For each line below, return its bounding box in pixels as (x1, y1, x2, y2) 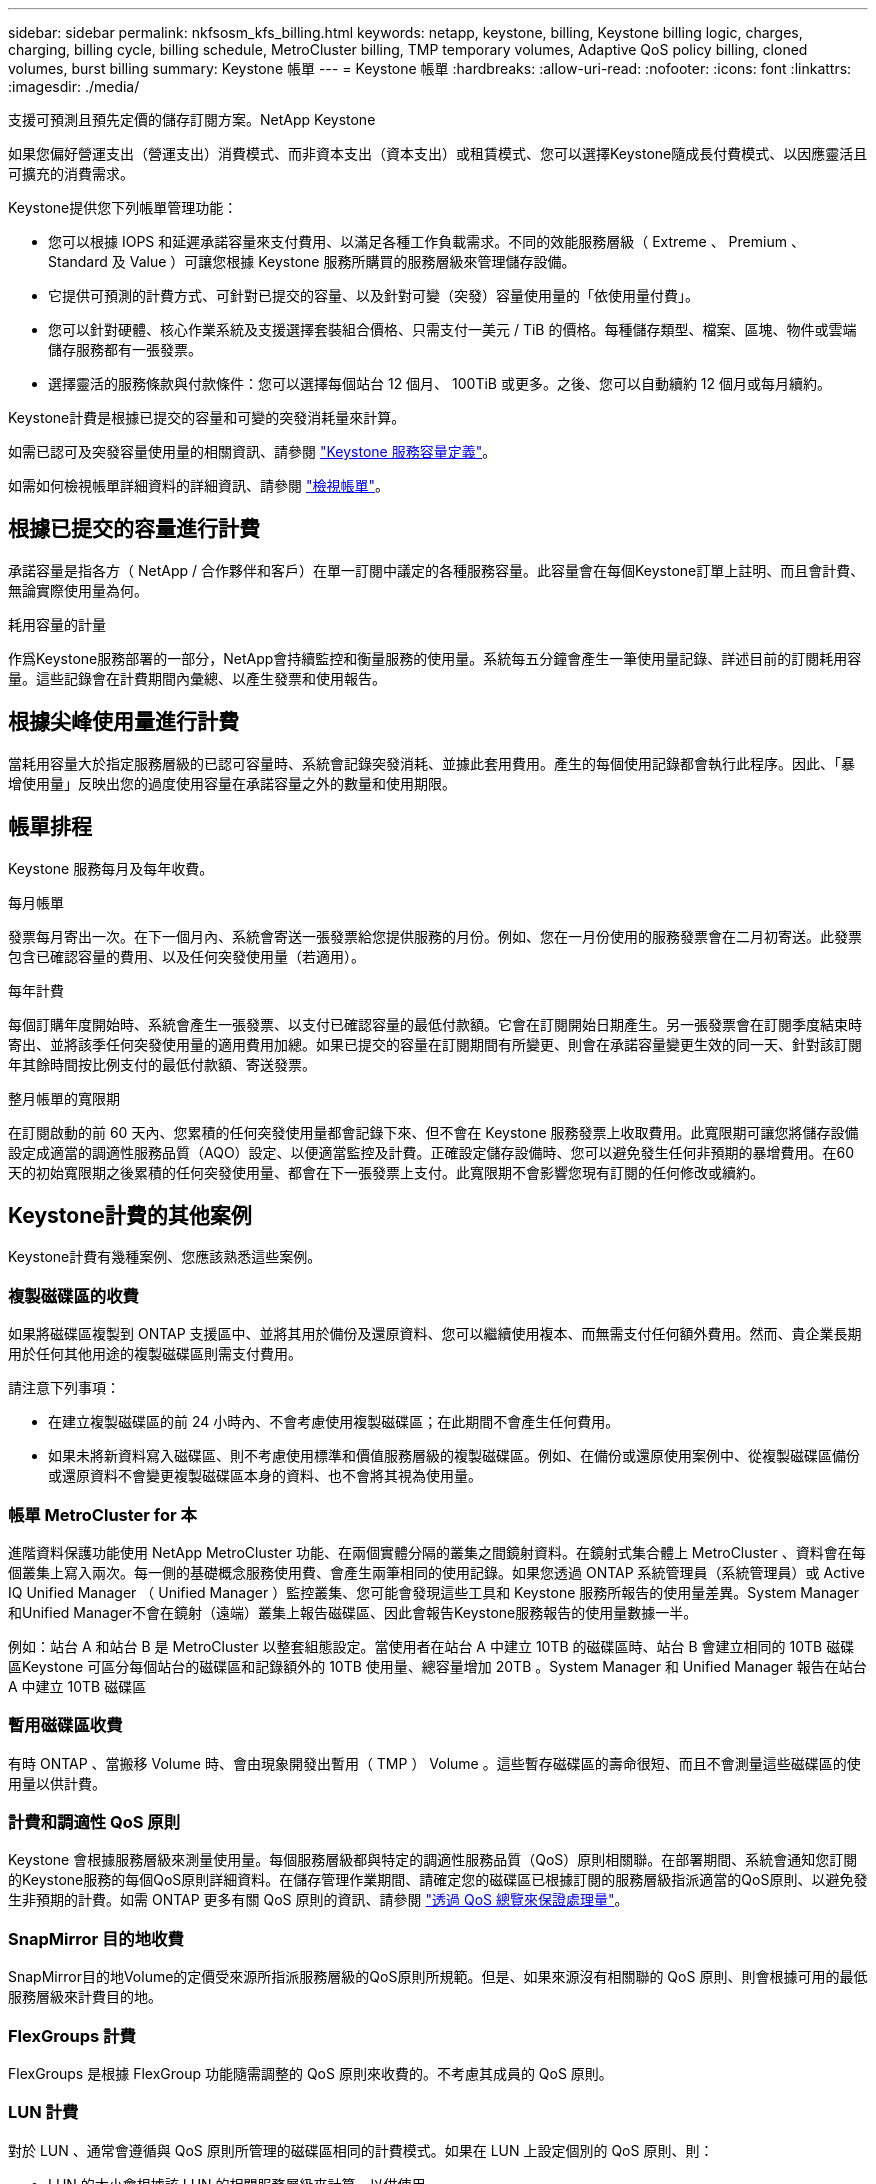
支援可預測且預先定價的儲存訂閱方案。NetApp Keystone (8, 111, 376, 128)
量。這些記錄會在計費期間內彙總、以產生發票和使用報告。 (8, 669, 386, 687)
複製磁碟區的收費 (8, 1285, 139, 1306)
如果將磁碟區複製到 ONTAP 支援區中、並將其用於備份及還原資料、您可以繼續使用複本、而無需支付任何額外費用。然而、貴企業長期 (8, 1325, 862, 1343)
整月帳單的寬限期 (8, 1089, 120, 1107)
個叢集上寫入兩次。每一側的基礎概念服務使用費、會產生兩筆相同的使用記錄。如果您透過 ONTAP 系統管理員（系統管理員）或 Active (8, 1563, 865, 1581)
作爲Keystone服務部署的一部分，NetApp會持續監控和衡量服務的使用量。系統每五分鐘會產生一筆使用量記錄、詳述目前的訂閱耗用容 (8, 649, 862, 667)
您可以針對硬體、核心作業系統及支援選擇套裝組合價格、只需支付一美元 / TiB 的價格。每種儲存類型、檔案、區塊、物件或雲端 (48, 321, 857, 338)
